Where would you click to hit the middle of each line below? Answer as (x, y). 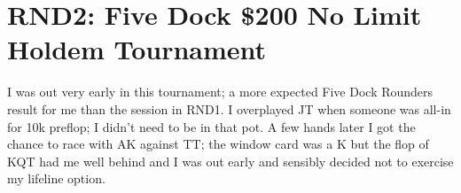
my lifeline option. (56, 178)
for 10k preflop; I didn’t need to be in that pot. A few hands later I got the (211, 126)
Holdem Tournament (137, 49)
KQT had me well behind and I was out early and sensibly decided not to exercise (230, 161)
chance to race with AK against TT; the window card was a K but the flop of (218, 144)
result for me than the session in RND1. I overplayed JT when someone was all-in (229, 108)
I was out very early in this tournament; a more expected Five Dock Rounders (220, 92)
